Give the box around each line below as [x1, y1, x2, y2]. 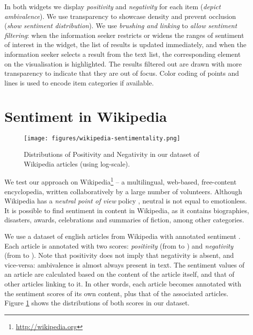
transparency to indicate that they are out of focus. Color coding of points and [4, 68, 239, 78]
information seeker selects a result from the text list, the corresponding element [4, 49, 241, 59]
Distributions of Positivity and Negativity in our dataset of [24, 149, 200, 159]
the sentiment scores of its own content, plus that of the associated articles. [4, 288, 229, 298]
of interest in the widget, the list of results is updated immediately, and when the [4, 39, 247, 50]
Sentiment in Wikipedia [4, 106, 167, 126]
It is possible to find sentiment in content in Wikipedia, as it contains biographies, [4, 205, 249, 215]
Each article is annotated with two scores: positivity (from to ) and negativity [4, 240, 234, 251]
